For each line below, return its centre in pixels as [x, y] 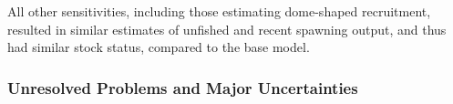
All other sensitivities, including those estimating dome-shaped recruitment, [219, 11]
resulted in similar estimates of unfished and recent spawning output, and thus [227, 29]
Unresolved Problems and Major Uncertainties [183, 87]
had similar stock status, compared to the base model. [159, 47]
